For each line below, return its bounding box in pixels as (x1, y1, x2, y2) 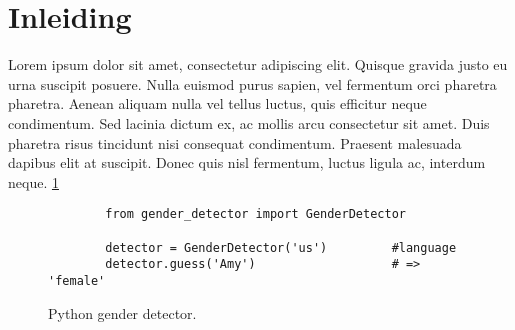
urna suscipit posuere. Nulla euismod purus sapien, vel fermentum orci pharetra (8, 73, 497, 94)
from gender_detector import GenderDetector (105, 207, 406, 222)
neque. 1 (8, 171, 59, 192)
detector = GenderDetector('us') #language (105, 240, 457, 255)
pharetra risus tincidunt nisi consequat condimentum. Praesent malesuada (8, 132, 462, 153)
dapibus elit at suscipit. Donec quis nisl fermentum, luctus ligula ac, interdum (8, 152, 486, 173)
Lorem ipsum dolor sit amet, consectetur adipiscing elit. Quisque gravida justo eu (8, 54, 508, 75)
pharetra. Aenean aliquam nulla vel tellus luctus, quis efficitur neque (8, 93, 427, 114)
